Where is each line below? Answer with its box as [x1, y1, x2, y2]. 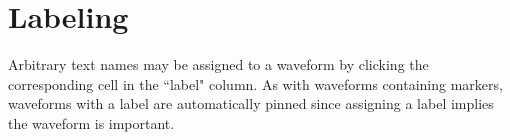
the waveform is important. [8, 112, 175, 133]
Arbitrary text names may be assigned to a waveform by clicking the [8, 54, 429, 75]
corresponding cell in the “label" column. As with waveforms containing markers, [8, 73, 503, 94]
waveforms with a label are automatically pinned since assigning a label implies [8, 93, 494, 114]
